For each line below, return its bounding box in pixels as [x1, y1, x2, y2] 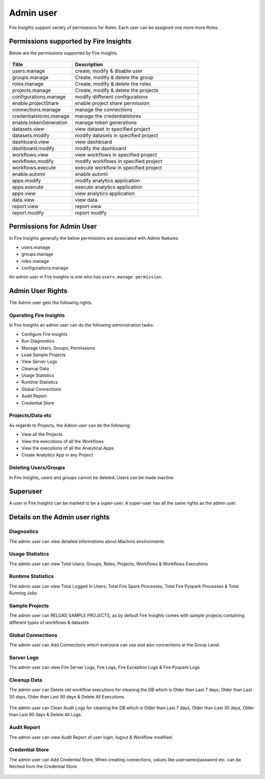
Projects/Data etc [9, 412, 52, 419]
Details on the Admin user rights [9, 513, 110, 522]
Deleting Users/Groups [9, 464, 65, 471]
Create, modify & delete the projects [75, 86, 159, 93]
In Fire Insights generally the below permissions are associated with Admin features [9, 235, 179, 241]
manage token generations [75, 119, 137, 126]
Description [75, 61, 103, 68]
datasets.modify [12, 132, 50, 139]
